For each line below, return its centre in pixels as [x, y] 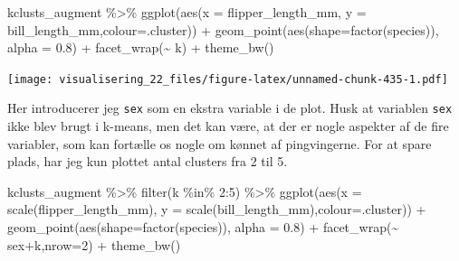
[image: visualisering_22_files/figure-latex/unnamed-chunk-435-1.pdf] [228, 79]
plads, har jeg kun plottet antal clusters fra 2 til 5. [148, 161]
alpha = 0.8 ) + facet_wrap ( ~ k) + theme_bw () [141, 47]
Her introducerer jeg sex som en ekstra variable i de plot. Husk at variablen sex [230, 108]
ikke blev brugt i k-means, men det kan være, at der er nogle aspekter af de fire [228, 126]
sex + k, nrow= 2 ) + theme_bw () [94, 244]
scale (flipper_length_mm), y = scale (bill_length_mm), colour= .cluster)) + [217, 209]
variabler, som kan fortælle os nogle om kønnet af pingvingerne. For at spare [220, 143]
